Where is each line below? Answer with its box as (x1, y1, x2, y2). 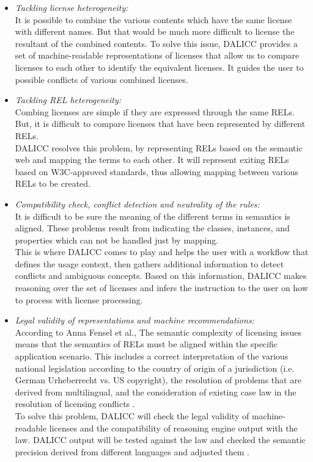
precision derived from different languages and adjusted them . (15, 445, 249, 458)
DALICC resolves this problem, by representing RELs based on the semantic (15, 141, 303, 154)
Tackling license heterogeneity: (15, 1, 128, 13)
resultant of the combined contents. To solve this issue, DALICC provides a (15, 37, 298, 49)
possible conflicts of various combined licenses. (15, 73, 188, 85)
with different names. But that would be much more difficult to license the (15, 25, 295, 38)
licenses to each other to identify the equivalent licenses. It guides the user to (15, 60, 304, 73)
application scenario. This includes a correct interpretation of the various (15, 350, 289, 363)
